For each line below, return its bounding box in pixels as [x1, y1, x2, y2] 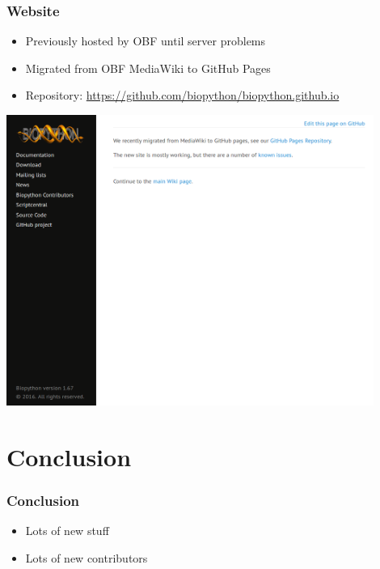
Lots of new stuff [25, 522, 109, 539]
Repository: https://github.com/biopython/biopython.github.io [25, 87, 340, 104]
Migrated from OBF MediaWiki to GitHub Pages [25, 59, 271, 76]
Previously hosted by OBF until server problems [25, 32, 266, 49]
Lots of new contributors [25, 550, 148, 567]
